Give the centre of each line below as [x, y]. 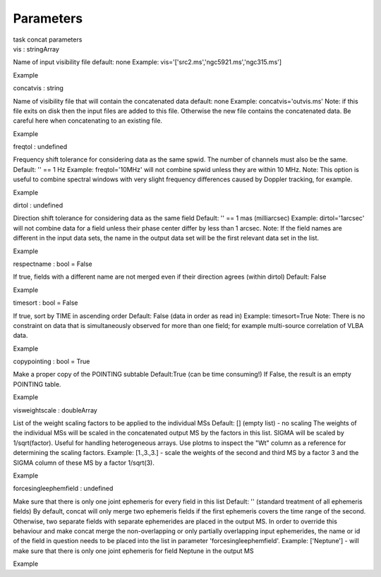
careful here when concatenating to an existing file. [87, 121]
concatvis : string [38, 88]
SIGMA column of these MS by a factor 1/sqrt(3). [84, 463]
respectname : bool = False [53, 264]
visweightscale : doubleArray [55, 410]
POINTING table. [37, 384]
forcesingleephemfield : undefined [63, 488]
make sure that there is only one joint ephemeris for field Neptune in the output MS [133, 551]
